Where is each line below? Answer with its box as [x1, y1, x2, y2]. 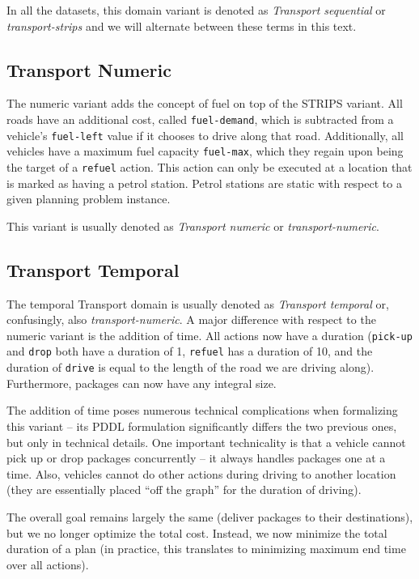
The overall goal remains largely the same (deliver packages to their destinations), [6, 508, 413, 525]
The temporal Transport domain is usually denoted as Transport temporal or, [6, 295, 389, 312]
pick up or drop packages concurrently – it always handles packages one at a [6, 449, 386, 466]
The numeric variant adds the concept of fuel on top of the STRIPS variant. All [6, 95, 403, 112]
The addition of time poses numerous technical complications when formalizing [6, 402, 398, 419]
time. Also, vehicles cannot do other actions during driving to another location [6, 465, 396, 482]
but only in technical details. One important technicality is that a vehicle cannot [6, 433, 406, 450]
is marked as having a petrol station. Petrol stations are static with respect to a [6, 174, 402, 191]
